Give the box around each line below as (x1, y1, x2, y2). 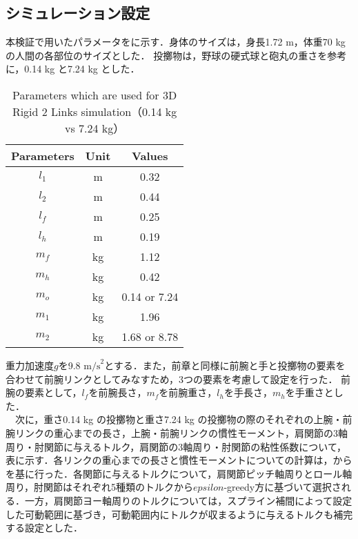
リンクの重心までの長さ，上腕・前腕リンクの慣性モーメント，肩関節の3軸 (14, 425, 348, 440)
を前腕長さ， (88, 385, 147, 400)
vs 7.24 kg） (64, 119, 125, 136)
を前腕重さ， (159, 385, 217, 400)
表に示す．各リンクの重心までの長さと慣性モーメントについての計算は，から (6, 453, 352, 467)
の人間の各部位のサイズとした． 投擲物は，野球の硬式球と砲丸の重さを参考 (6, 48, 347, 62)
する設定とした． (6, 520, 83, 535)
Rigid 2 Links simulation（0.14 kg (12, 103, 177, 119)
